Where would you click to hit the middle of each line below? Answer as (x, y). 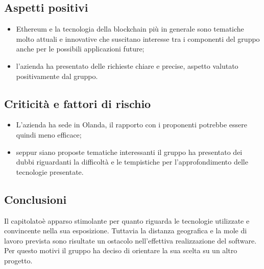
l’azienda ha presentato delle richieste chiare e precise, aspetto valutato (127, 65)
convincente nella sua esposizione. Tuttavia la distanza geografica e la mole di (126, 231)
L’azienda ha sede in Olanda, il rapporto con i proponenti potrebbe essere (131, 125)
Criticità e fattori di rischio (78, 103)
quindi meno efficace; (49, 134)
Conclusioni (35, 199)
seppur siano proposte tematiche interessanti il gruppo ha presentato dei (129, 152)
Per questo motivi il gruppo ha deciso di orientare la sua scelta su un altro (121, 250)
